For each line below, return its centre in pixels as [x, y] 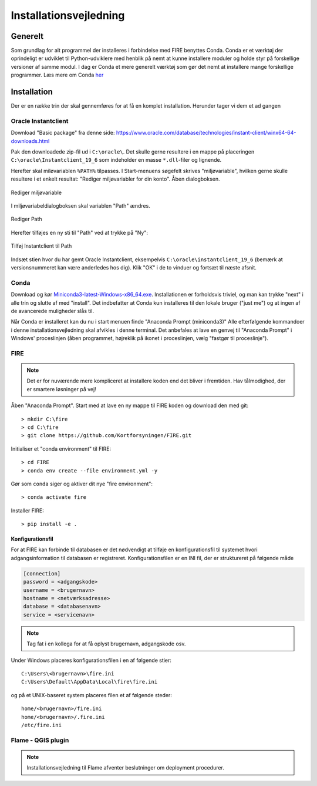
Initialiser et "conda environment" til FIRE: [61, 449]
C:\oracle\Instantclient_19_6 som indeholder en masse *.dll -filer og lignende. [116, 160]
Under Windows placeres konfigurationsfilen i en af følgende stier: [91, 660]
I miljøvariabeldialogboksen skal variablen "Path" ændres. [81, 206]
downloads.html [30, 141]
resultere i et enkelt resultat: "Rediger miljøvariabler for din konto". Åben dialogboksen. [115, 179]
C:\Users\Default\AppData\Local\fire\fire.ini [90, 682]
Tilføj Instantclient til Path [41, 246]
